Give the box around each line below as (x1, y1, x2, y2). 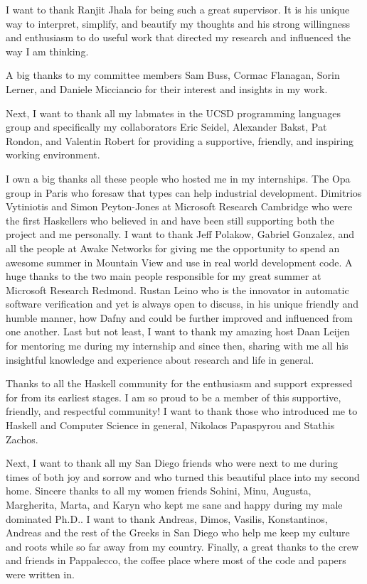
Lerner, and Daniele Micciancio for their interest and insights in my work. (6, 81, 328, 96)
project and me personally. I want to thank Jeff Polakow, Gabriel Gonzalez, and (6, 227, 355, 242)
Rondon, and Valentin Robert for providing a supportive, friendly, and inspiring (6, 133, 353, 148)
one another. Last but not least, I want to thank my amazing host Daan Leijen (6, 324, 350, 339)
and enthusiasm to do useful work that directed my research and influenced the (6, 30, 351, 45)
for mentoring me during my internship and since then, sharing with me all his (6, 338, 349, 353)
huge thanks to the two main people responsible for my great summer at (6, 269, 321, 283)
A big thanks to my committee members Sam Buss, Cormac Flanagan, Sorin (6, 67, 340, 82)
